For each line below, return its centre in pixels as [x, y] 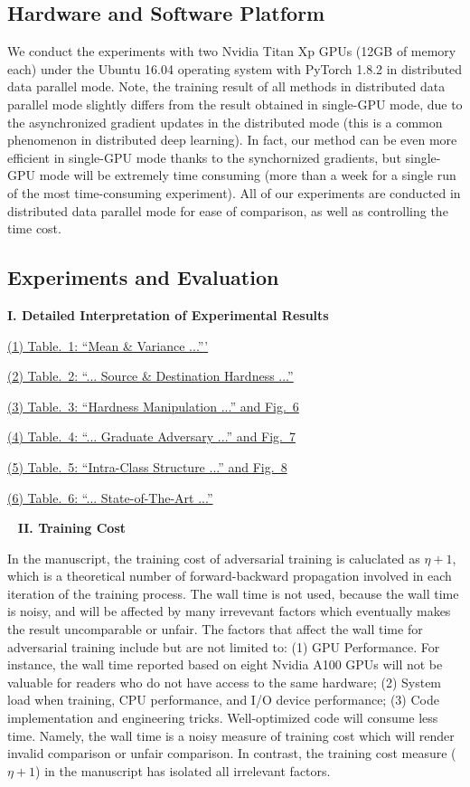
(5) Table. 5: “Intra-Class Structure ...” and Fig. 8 [147, 466]
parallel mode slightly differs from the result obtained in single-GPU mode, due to [235, 104]
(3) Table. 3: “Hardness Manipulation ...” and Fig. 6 [153, 406]
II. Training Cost [72, 528]
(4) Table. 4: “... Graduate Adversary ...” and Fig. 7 [152, 436]
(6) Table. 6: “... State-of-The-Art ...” [110, 497]
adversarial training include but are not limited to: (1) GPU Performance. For [224, 646]
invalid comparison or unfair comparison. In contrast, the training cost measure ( [232, 753]
